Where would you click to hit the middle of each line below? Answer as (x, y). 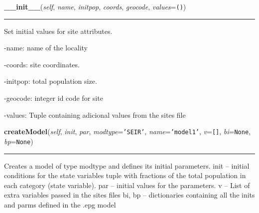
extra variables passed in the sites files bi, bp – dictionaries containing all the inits (129, 195)
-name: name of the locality (46, 48)
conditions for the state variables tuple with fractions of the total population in (125, 175)
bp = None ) (19, 141)
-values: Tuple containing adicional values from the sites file (95, 114)
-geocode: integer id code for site (54, 98)
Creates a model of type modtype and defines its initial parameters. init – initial (127, 165)
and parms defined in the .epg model (60, 204)
